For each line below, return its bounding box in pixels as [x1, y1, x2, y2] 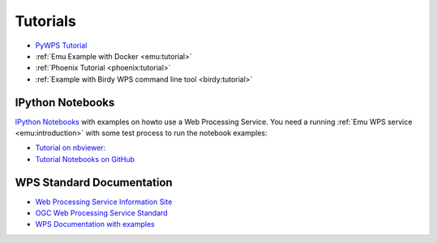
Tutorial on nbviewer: [35, 143, 106, 153]
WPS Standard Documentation [15, 175, 174, 190]
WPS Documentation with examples [35, 220, 155, 229]
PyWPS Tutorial [35, 40, 88, 50]
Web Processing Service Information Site [35, 197, 173, 207]
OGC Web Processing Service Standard [35, 208, 168, 218]
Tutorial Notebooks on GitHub [35, 154, 135, 164]
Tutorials [15, 12, 76, 30]
